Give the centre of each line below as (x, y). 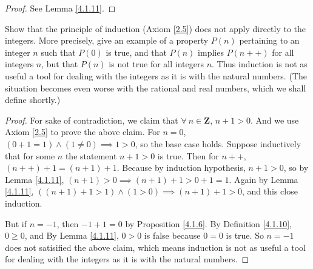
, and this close (270, 191)
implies (211, 52)
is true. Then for (188, 155)
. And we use (274, 120)
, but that (60, 64)
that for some (30, 155)
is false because (172, 235)
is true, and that (136, 52)
